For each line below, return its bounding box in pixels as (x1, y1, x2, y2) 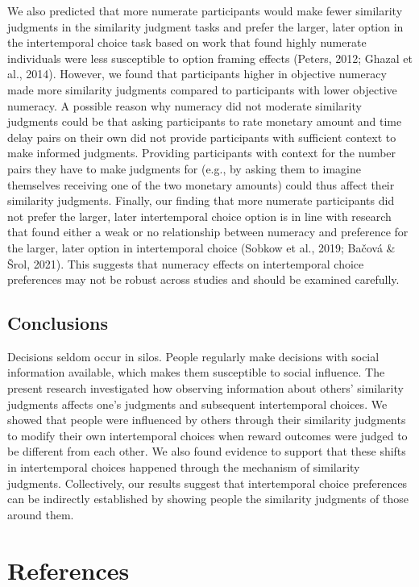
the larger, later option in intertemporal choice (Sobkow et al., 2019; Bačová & (7, 239, 396, 256)
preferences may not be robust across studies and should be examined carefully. (7, 271, 400, 288)
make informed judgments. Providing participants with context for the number (7, 144, 396, 161)
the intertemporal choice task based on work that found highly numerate (7, 34, 367, 51)
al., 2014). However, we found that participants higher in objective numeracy (7, 65, 387, 82)
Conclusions (7, 310, 109, 335)
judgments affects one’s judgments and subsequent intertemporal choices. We (7, 395, 388, 412)
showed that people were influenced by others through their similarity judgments (7, 411, 406, 428)
